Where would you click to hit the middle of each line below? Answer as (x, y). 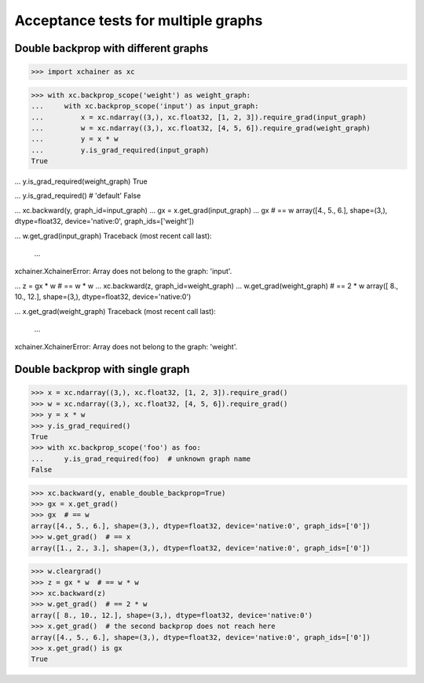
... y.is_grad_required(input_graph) (120, 150)
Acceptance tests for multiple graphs (139, 20)
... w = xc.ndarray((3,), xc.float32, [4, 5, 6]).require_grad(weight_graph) (201, 128)
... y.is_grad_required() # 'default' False (78, 195)
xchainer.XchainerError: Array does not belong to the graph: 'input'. (123, 272)
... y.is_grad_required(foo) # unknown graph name (141, 458)
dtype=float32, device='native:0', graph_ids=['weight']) (104, 221)
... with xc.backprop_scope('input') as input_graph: (145, 106)
